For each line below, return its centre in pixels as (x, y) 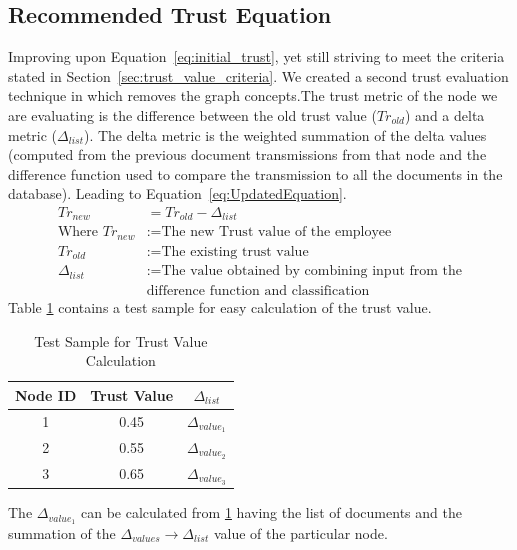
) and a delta (445, 114)
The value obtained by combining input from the (312, 271)
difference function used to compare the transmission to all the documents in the (255, 173)
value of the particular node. (300, 532)
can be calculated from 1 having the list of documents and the (271, 512)
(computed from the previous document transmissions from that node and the (247, 154)
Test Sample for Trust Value (121, 340)
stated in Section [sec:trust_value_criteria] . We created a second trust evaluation (258, 75)
